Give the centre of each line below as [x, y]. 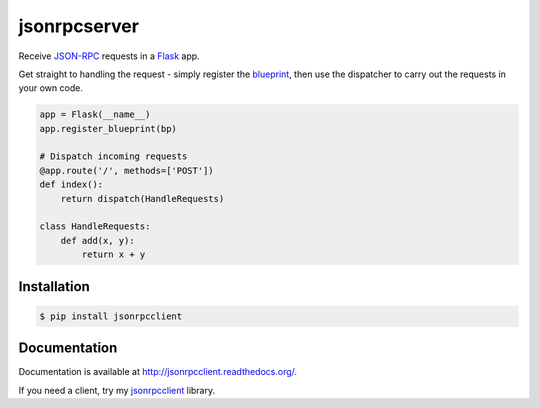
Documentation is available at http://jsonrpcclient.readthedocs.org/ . [158, 372]
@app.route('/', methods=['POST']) [126, 170]
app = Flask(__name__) [95, 114]
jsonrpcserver [79, 26]
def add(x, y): [97, 240]
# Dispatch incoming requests [113, 156]
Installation [54, 286]
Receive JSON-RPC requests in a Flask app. [109, 56]
